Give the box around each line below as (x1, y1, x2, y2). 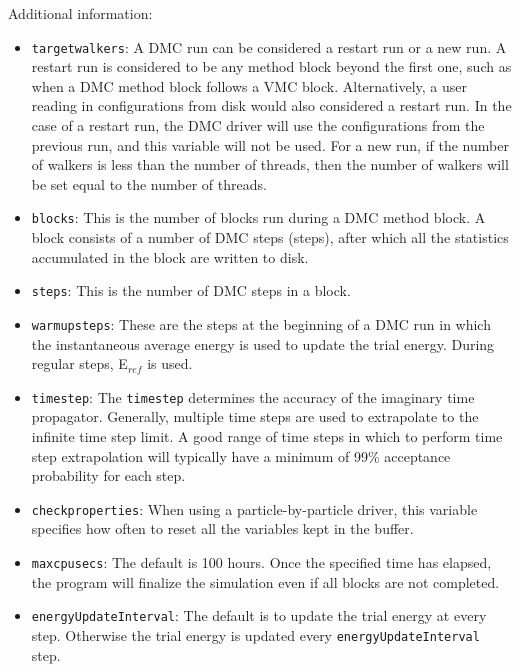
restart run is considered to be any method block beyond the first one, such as (31, 56, 512, 77)
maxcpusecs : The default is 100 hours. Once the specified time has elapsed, (31, 552, 492, 573)
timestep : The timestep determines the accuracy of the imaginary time (31, 386, 475, 407)
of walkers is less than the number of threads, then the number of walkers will (31, 154, 509, 175)
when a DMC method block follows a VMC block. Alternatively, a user (31, 75, 467, 96)
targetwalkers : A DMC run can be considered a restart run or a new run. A (31, 36, 507, 57)
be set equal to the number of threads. (31, 173, 267, 194)
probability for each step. (31, 465, 186, 486)
